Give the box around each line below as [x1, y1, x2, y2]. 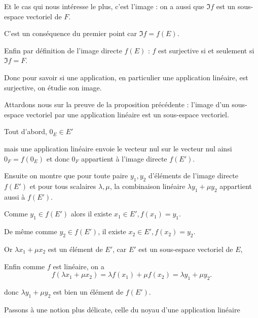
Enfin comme [4, 261, 45, 271]
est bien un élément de [53, 286, 124, 297]
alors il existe [70, 208, 112, 219]
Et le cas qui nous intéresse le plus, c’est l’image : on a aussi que [4, 1, 204, 11]
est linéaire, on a [53, 261, 104, 271]
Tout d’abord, [4, 126, 47, 137]
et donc [46, 153, 69, 164]
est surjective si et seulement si [158, 45, 254, 55]
